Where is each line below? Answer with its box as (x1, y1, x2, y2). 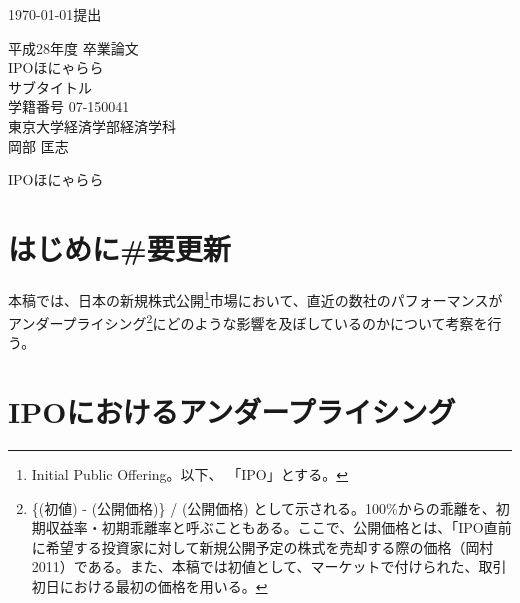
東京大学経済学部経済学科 (8, 115, 176, 136)
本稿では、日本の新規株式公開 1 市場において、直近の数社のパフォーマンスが (8, 286, 503, 310)
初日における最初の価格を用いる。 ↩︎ (31, 576, 268, 597)
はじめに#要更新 (8, 227, 231, 268)
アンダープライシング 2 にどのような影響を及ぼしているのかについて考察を (8, 310, 488, 333)
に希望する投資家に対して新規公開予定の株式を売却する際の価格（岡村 (31, 536, 494, 557)
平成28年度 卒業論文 (8, 37, 139, 58)
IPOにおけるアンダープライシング (8, 391, 456, 432)
